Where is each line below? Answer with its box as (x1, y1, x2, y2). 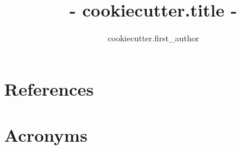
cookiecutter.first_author (108, 32, 199, 44)
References (4, 76, 94, 100)
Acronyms (4, 123, 88, 147)
